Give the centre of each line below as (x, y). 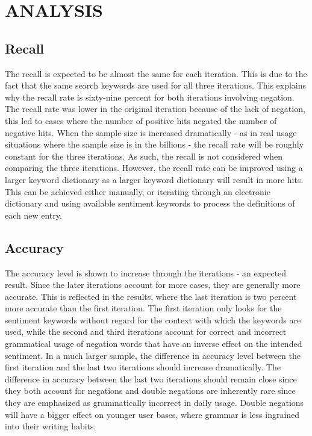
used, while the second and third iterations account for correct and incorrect (146, 332)
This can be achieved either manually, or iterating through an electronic (138, 191)
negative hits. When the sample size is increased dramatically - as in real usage (151, 132)
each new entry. (33, 215)
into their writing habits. (51, 426)
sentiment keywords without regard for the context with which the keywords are (153, 319)
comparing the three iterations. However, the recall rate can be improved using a (154, 168)
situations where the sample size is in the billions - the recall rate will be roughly (154, 144)
